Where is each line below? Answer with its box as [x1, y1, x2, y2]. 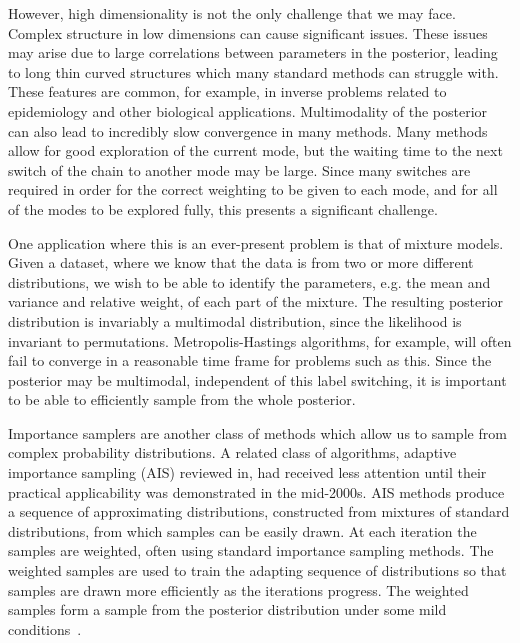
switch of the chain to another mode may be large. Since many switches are [8, 159, 471, 180]
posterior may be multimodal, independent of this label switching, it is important [8, 369, 507, 390]
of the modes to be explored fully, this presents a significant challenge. [8, 198, 438, 219]
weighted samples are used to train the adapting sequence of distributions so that [8, 560, 507, 581]
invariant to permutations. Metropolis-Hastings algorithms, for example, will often [8, 330, 512, 351]
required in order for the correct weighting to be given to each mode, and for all [8, 179, 498, 200]
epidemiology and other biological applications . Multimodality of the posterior [8, 100, 488, 121]
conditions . [8, 618, 82, 639]
